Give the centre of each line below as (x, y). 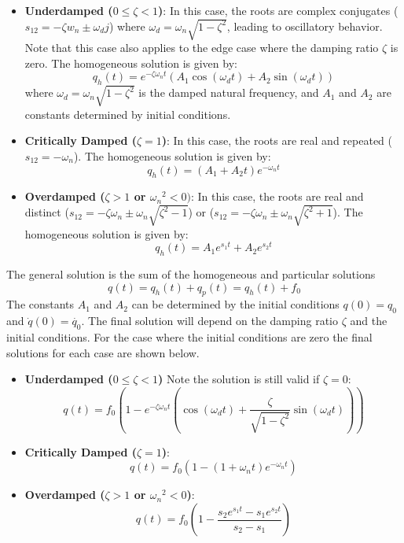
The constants (40, 304)
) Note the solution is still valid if (239, 379)
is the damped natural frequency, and (229, 92)
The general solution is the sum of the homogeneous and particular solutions (191, 274)
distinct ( (47, 212)
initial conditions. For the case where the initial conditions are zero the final (189, 337)
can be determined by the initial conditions (235, 304)
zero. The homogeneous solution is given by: (131, 63)
